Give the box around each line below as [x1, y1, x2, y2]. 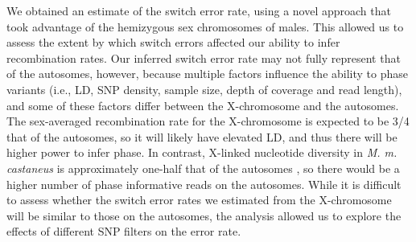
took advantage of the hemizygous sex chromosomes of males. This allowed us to [6, 18, 404, 35]
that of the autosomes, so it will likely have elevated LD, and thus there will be [6, 128, 397, 145]
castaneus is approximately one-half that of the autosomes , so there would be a [6, 159, 400, 176]
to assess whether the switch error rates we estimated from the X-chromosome [6, 191, 392, 208]
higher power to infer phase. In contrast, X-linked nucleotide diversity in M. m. [6, 144, 397, 161]
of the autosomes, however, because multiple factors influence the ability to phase [6, 65, 408, 82]
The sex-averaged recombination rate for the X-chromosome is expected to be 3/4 [6, 113, 410, 129]
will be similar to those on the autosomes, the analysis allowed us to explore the [6, 207, 402, 224]
